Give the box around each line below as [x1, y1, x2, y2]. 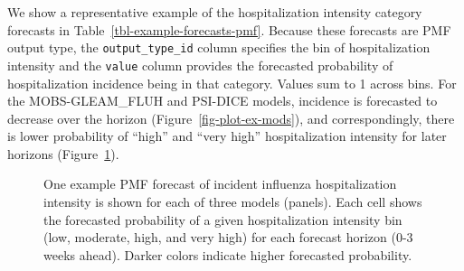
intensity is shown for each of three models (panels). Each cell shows [43, 192, 422, 211]
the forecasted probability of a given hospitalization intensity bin [43, 210, 402, 229]
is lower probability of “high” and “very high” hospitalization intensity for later [7, 126, 447, 145]
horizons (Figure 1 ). [7, 144, 119, 163]
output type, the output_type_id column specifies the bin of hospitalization [7, 38, 431, 57]
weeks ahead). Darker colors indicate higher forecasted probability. [43, 245, 412, 264]
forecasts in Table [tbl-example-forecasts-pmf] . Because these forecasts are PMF [7, 20, 451, 39]
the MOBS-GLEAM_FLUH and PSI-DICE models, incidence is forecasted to [7, 91, 438, 110]
